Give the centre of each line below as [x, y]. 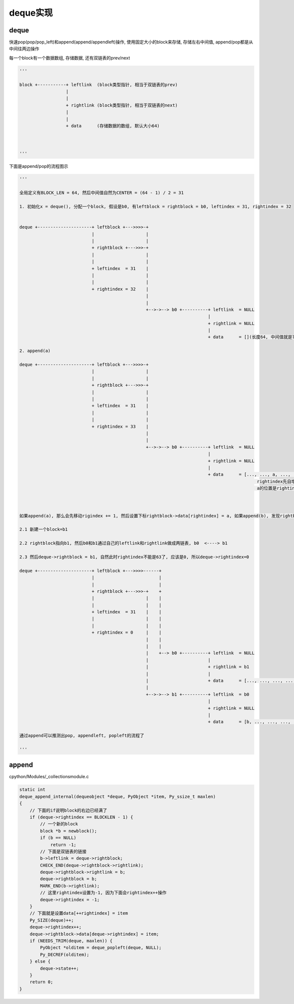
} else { [40, 962]
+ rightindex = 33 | [120, 426]
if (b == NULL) [58, 838]
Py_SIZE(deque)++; [52, 920]
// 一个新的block [59, 824]
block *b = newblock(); [69, 831]
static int [32, 790]
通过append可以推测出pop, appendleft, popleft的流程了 [82, 736]
